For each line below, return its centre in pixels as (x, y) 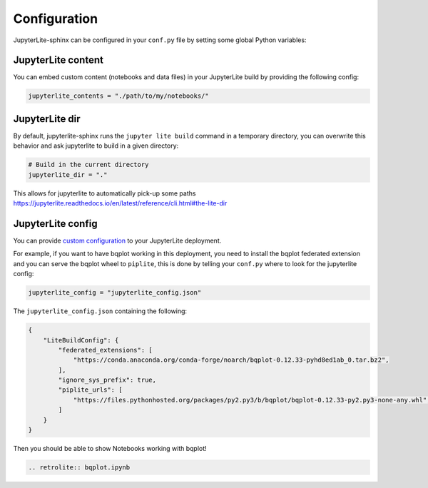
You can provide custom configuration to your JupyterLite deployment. (117, 240)
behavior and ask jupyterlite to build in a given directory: (96, 146)
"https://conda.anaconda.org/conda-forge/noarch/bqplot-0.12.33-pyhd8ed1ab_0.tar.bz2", (231, 360)
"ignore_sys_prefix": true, (107, 380)
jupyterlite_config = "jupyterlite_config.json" (115, 293)
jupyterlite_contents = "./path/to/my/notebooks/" (119, 96)
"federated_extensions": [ (105, 350)
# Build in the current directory (88, 165)
